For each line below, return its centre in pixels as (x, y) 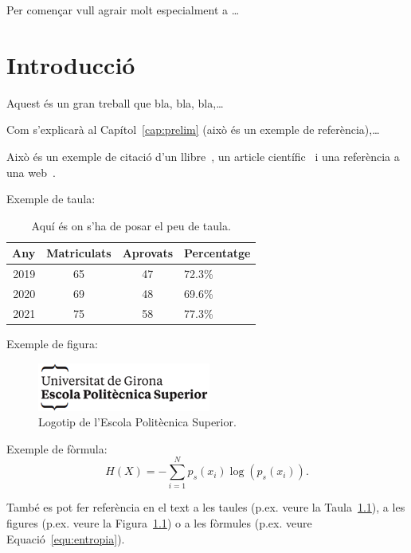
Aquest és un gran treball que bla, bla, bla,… (115, 102)
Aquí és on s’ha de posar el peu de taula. (131, 225)
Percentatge (217, 253)
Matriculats (79, 253)
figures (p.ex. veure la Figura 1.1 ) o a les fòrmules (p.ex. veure (159, 523)
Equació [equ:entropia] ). (66, 538)
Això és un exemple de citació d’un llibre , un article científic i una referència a (203, 156)
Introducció (71, 64)
